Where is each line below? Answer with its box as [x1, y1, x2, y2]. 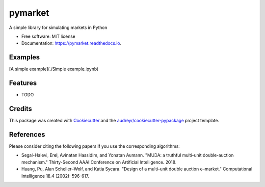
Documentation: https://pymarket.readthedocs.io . [21, 40, 122, 46]
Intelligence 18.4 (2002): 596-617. [21, 173, 89, 179]
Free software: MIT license [21, 33, 76, 39]
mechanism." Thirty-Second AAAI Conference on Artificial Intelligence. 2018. [21, 159, 177, 165]
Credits [9, 105, 32, 113]
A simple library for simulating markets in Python [9, 25, 107, 30]
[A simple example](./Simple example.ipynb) [9, 66, 99, 72]
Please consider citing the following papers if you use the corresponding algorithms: [9, 143, 180, 149]
